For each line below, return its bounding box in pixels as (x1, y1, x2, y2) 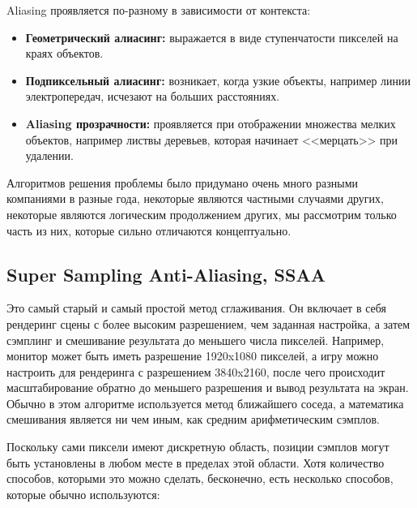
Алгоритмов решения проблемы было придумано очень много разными (6, 174, 358, 191)
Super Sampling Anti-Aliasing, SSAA (6, 261, 326, 286)
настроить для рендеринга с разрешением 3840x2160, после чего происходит (6, 363, 385, 380)
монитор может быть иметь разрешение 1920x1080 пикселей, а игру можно (6, 347, 379, 364)
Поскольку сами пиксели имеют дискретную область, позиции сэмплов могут (6, 438, 389, 455)
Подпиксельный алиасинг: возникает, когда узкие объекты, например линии (25, 71, 411, 88)
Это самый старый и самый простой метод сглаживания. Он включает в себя (6, 299, 386, 316)
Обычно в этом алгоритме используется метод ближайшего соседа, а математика (6, 394, 404, 411)
